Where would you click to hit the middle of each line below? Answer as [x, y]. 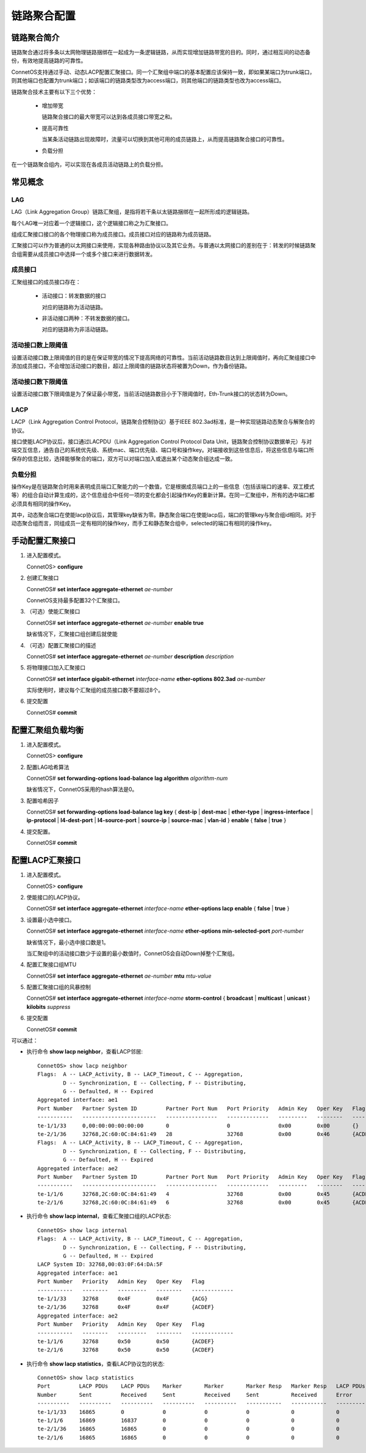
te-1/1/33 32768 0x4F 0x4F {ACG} [123, 1298]
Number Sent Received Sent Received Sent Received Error [195, 1395]
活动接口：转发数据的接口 [74, 296]
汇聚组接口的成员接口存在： [46, 282]
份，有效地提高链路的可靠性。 [49, 60]
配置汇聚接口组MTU [52, 964]
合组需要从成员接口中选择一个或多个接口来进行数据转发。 [83, 254]
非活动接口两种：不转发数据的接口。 [87, 318]
